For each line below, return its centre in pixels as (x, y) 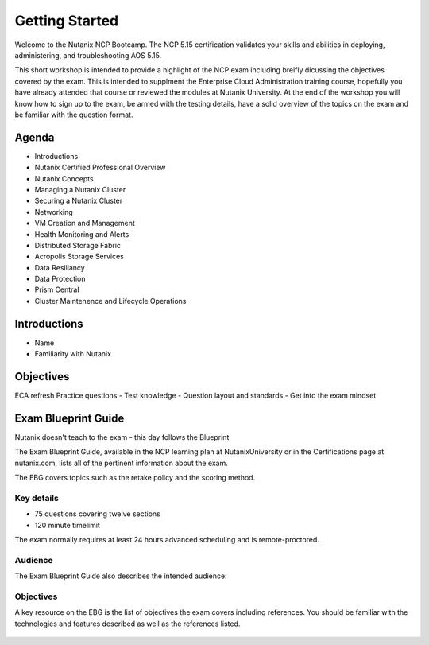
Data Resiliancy (60, 267)
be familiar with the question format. (74, 115)
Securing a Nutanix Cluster (79, 201)
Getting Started (67, 21)
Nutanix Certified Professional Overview (100, 168)
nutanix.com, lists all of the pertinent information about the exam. (121, 463)
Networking (54, 212)
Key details (37, 498)
